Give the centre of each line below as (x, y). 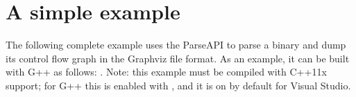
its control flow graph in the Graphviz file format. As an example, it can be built (178, 58)
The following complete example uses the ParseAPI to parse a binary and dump (176, 45)
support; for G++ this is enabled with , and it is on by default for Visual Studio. (178, 85)
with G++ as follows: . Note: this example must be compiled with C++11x (166, 72)
